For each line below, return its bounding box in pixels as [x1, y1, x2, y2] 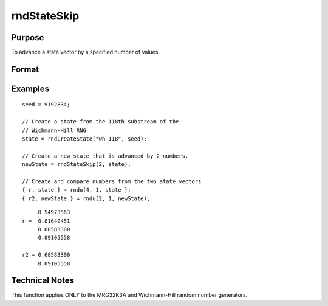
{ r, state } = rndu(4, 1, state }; [22, 186, 131, 193]
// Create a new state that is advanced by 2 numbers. [22, 152, 189, 159]
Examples [11, 83, 50, 94]
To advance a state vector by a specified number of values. [11, 49, 160, 56]
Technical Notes [11, 276, 75, 286]
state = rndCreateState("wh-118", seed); [22, 136, 147, 142]
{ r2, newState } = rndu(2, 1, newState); [22, 195, 151, 202]
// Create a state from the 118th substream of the [22, 119, 179, 125]
